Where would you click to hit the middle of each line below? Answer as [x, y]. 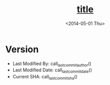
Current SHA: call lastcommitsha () [45, 77]
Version [22, 49]
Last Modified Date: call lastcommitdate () [52, 71]
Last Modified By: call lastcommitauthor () [52, 64]
